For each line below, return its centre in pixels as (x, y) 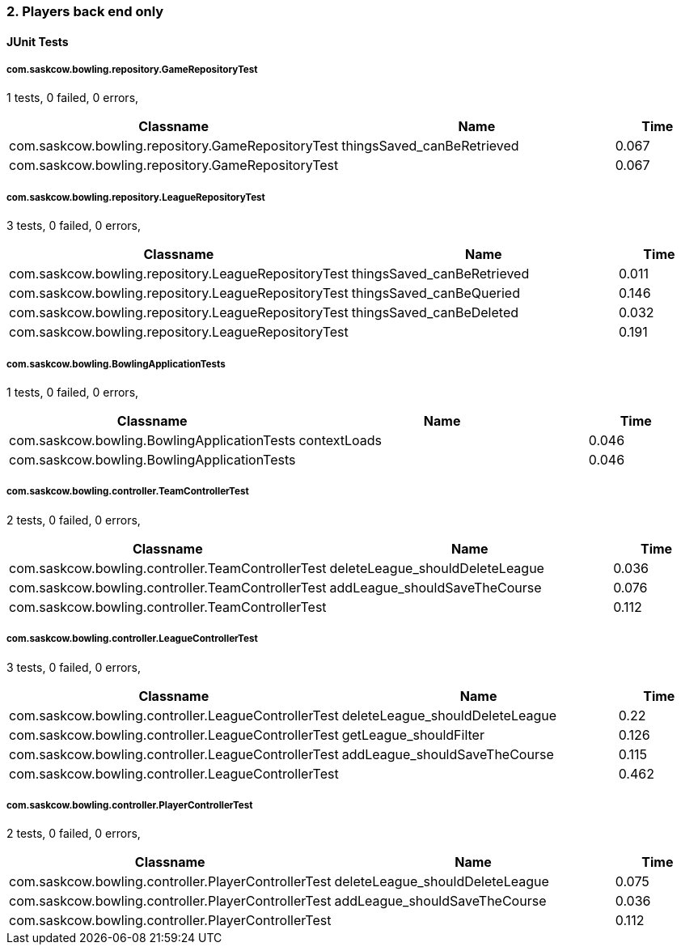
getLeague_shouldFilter (413, 734)
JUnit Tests (38, 41)
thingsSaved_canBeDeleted (435, 313)
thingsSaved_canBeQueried (436, 293)
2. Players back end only (85, 11)
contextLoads (340, 440)
